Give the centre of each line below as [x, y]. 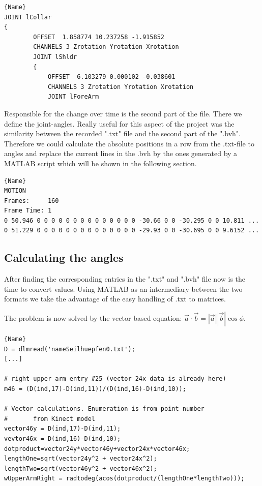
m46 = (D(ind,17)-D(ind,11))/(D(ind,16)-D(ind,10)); [95, 389]
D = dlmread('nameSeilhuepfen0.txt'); [70, 349]
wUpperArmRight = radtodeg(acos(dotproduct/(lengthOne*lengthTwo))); [124, 479]
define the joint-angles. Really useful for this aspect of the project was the [119, 123]
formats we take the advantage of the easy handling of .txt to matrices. [115, 299]
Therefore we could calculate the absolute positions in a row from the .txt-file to [129, 143]
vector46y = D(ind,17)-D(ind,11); [63, 429]
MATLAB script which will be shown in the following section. [100, 163]
